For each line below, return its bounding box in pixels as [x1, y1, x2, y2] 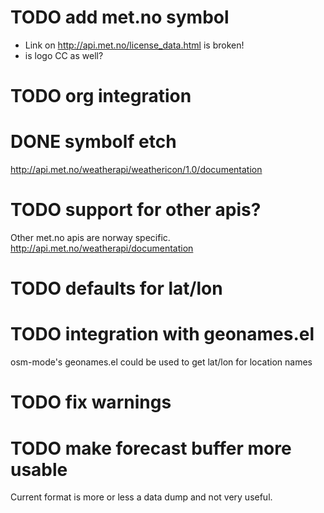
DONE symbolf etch [10, 131, 177, 153]
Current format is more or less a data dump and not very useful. [10, 491, 273, 503]
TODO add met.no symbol [10, 6, 230, 29]
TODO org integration [10, 85, 192, 108]
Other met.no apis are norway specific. [10, 232, 171, 243]
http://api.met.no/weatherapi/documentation [10, 242, 194, 254]
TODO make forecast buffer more [10, 437, 292, 460]
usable [10, 458, 68, 481]
